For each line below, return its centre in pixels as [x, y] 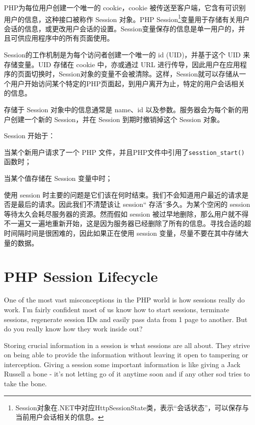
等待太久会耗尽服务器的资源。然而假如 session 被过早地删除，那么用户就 [119, 213]
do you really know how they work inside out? [73, 329]
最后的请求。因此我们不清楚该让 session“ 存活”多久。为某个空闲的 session [134, 204]
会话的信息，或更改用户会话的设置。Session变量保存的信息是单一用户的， [121, 28]
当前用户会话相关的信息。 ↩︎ [60, 417]
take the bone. [25, 384]
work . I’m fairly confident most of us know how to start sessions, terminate [117, 309]
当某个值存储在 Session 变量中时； [58, 178]
